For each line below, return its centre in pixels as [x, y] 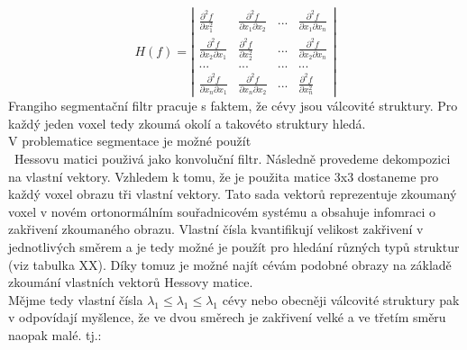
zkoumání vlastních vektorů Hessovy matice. [131, 282]
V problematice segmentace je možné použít [130, 141]
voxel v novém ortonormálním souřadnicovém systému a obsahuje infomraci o [222, 211]
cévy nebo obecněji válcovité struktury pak [341, 299]
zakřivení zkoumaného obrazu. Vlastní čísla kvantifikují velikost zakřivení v [216, 229]
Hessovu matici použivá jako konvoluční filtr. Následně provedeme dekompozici [232, 158]
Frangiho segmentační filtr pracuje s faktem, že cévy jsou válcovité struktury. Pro [233, 106]
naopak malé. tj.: [55, 334]
